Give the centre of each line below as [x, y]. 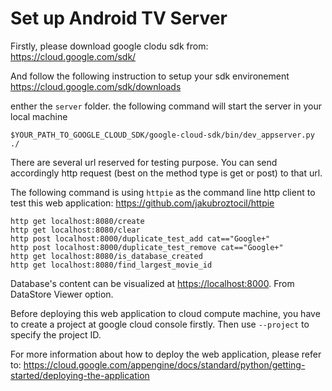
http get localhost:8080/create [77, 221]
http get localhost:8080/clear [75, 230]
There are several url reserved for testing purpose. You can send [144, 162]
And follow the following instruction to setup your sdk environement [150, 76]
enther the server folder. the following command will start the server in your [166, 106]
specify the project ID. [56, 334]
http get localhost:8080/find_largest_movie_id [111, 265]
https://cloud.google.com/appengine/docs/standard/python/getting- [164, 364]
